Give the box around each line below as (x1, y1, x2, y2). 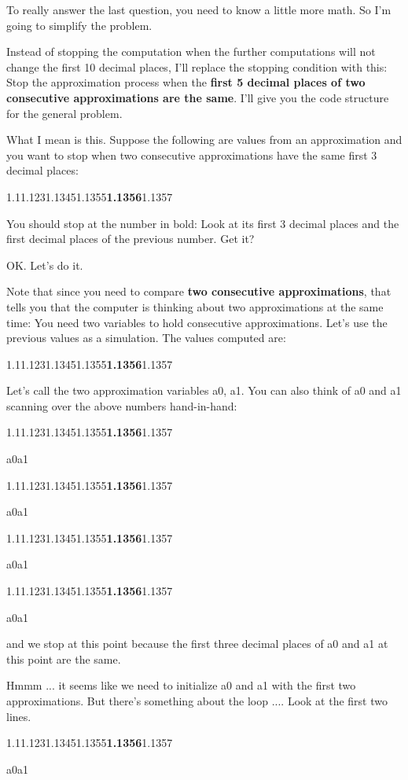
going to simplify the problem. (6, 17, 153, 33)
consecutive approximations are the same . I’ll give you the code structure (6, 89, 389, 105)
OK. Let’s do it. (6, 256, 83, 273)
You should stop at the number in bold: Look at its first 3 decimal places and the (6, 215, 399, 231)
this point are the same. (6, 650, 121, 667)
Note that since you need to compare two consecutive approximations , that (6, 283, 391, 300)
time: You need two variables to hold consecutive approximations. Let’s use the (6, 314, 388, 330)
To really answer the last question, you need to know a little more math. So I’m (6, 2, 391, 17)
